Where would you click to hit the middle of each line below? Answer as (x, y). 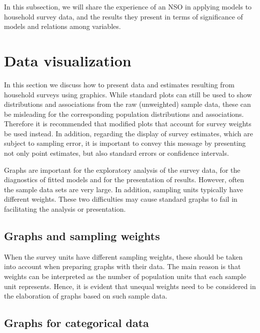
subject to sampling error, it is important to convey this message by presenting (125, 143)
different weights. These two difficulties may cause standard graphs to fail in (121, 199)
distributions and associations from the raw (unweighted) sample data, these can (127, 104)
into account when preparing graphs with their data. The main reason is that (122, 266)
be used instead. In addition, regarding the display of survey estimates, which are (129, 133)
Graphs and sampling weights (82, 236)
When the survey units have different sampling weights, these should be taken (123, 256)
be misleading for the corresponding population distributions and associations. (124, 114)
